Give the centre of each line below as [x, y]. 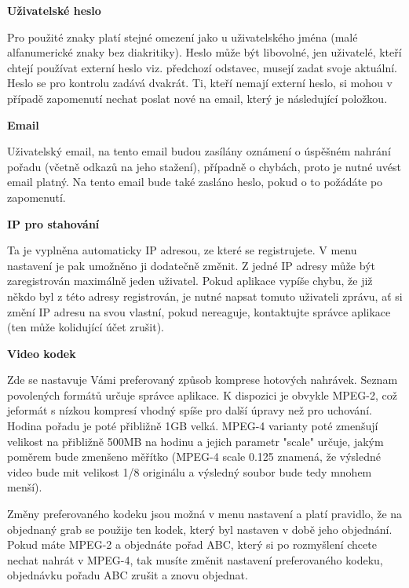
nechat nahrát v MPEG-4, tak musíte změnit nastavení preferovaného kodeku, [195, 559]
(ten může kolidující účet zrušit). [86, 327]
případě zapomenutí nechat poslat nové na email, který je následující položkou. [197, 98]
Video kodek [42, 353]
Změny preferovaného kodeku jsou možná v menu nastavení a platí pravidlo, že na [205, 514]
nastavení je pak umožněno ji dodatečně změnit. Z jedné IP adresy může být [191, 265]
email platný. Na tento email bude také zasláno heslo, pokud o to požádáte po [195, 182]
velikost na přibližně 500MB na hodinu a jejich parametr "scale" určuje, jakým [195, 441]
